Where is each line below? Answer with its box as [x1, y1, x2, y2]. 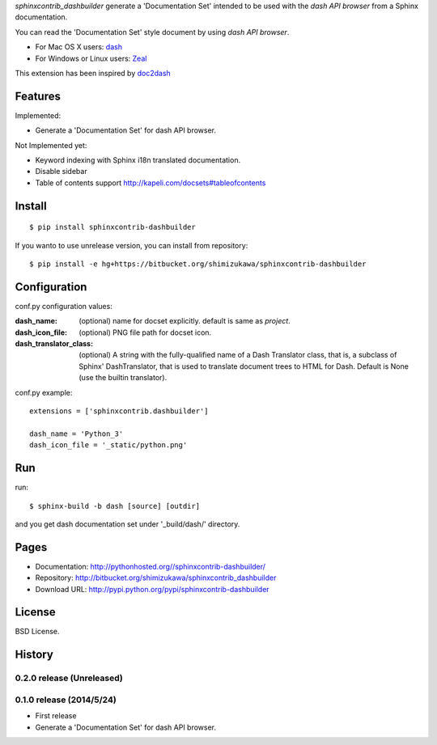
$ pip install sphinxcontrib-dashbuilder [29, 222, 196, 232]
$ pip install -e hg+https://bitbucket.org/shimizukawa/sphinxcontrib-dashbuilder [29, 260, 367, 269]
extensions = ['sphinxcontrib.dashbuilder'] [29, 407, 210, 416]
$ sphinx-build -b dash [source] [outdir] [29, 502, 201, 510]
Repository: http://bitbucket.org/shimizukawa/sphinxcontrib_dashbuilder [35, 573, 277, 582]
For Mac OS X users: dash [35, 42, 123, 52]
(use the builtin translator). [78, 373, 168, 383]
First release [35, 711, 77, 721]
